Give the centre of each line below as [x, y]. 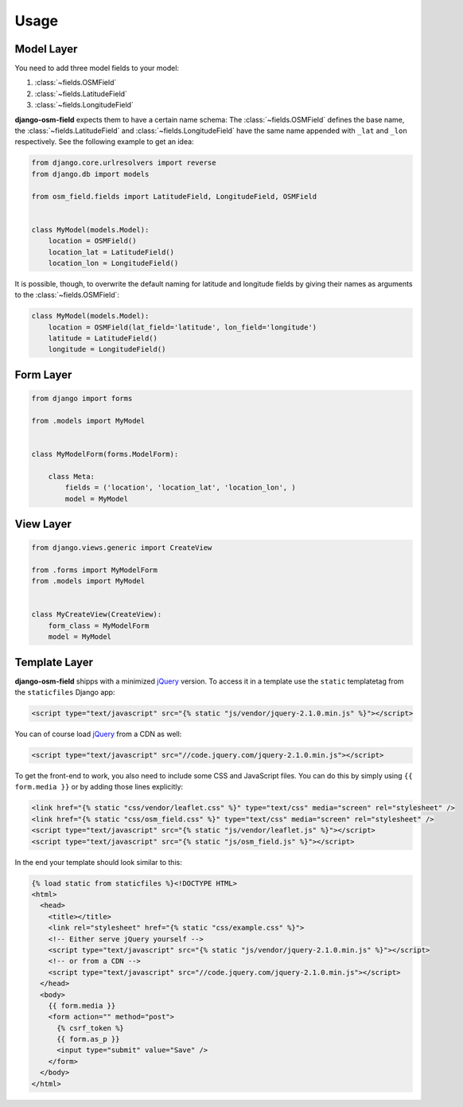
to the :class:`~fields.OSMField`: [67, 295]
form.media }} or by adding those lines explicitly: [99, 787]
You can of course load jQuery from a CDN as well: [98, 734]
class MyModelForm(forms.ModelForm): [105, 454]
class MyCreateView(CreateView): [97, 614]
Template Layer [54, 662]
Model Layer [46, 49]
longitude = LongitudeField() [107, 349]
